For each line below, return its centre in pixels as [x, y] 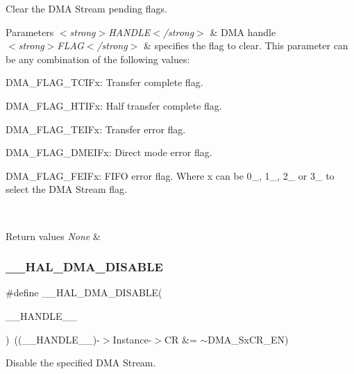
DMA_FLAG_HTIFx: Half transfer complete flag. [114, 105]
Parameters [30, 32]
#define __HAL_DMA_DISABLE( [84, 292]
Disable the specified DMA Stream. [81, 363]
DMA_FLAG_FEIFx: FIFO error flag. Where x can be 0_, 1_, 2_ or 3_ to [170, 175]
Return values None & [53, 236]
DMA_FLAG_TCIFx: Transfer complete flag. [104, 82]
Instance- [132, 339]
